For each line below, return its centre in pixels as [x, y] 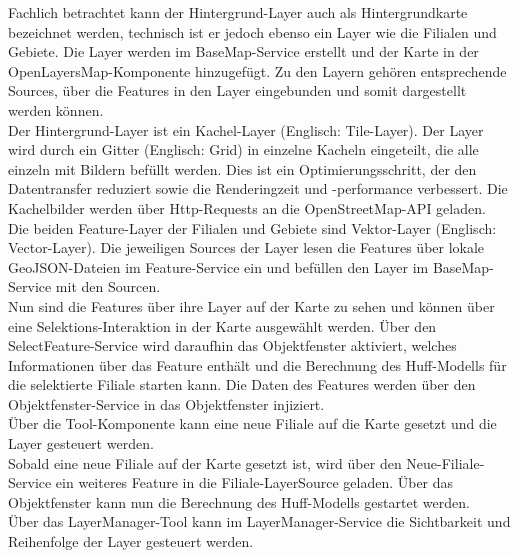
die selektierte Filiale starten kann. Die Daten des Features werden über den [242, 384]
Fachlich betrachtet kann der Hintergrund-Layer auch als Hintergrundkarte [238, 12]
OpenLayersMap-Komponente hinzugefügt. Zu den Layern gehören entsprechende [257, 70]
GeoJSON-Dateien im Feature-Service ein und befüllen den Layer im [218, 266]
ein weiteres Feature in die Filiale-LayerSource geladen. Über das [254, 482]
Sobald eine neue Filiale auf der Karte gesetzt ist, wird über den [205, 462]
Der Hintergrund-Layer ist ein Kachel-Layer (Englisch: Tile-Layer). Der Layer [246, 129]
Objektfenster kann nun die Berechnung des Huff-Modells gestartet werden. [239, 501]
